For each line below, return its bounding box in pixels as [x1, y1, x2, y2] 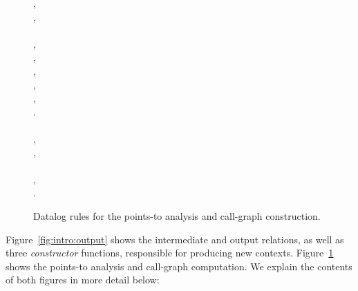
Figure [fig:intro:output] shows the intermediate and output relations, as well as [6, 232, 344, 246]
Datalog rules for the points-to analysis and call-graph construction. [33, 208, 321, 223]
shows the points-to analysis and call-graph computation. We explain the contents [6, 259, 352, 273]
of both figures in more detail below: [6, 272, 160, 287]
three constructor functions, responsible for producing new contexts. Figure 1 [6, 245, 334, 260]
